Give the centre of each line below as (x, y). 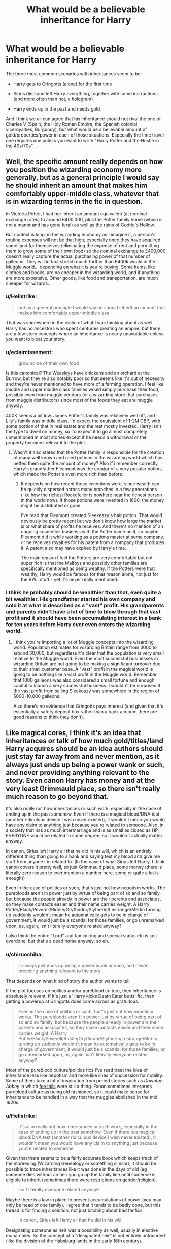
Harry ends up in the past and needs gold (57, 108)
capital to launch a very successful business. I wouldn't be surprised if (87, 685)
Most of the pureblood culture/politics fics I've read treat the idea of (77, 1070)
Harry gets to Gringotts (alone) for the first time (62, 84)
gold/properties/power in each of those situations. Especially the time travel (85, 135)
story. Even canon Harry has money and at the (80, 781)
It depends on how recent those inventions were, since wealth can (90, 484)
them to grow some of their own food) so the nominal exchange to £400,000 (86, 251)
